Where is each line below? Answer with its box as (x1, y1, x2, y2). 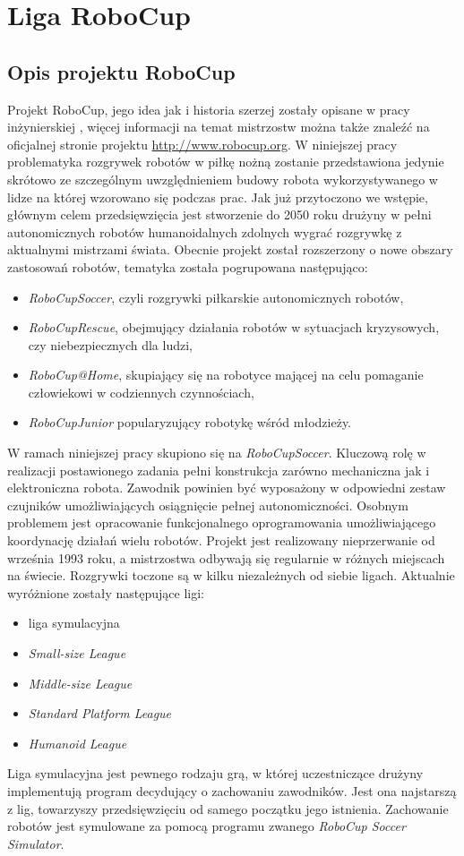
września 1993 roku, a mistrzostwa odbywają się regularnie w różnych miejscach (7, 548, 445, 567)
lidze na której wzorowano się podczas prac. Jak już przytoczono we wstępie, (7, 187, 428, 206)
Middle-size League (28, 673, 133, 692)
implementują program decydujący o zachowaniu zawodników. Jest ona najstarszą (7, 781, 457, 800)
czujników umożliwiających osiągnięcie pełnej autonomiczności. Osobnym (7, 495, 408, 514)
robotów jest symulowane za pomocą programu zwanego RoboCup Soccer (7, 817, 406, 835)
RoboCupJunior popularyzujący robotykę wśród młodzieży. (28, 413, 351, 432)
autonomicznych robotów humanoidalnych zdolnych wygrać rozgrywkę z (7, 222, 402, 241)
